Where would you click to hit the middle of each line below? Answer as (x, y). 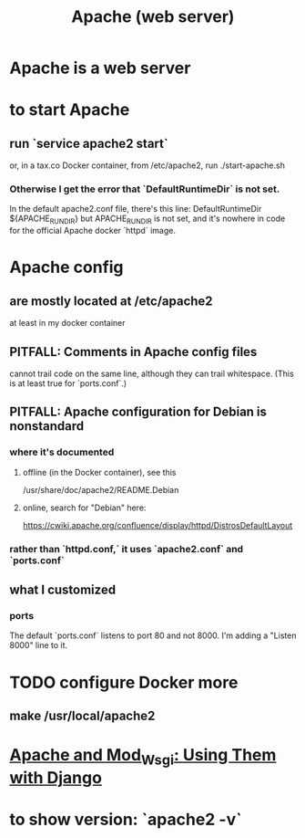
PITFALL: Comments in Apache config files (133, 352)
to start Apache (70, 110)
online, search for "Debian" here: (84, 508)
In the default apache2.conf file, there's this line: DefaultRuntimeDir (136, 209)
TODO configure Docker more (124, 682)
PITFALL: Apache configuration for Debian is (138, 412)
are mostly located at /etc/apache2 (111, 301)
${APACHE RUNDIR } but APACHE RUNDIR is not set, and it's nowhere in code (147, 220)
